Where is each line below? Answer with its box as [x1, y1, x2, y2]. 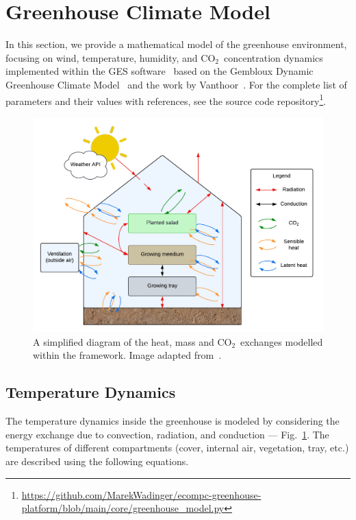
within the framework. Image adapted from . [33, 348, 222, 362]
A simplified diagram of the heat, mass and [33, 334, 214, 348]
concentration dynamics [223, 50, 323, 64]
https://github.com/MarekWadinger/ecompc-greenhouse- [21, 487, 262, 501]
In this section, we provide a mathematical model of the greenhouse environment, [5, 37, 347, 51]
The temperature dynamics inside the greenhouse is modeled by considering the [5, 414, 340, 428]
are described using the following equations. [5, 453, 189, 468]
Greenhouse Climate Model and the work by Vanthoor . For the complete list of [5, 77, 347, 91]
